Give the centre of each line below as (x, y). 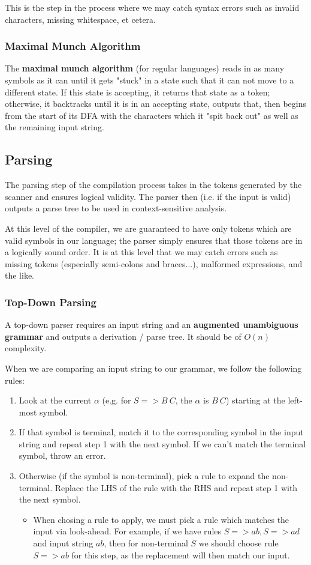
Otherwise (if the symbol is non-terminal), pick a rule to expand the (144, 476)
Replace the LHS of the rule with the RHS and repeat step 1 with (176, 487)
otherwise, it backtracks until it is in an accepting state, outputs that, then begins (155, 104)
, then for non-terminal (146, 543)
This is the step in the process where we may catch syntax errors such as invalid (152, 7)
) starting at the (255, 400)
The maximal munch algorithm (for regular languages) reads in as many (145, 68)
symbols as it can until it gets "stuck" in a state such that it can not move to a (150, 80)
